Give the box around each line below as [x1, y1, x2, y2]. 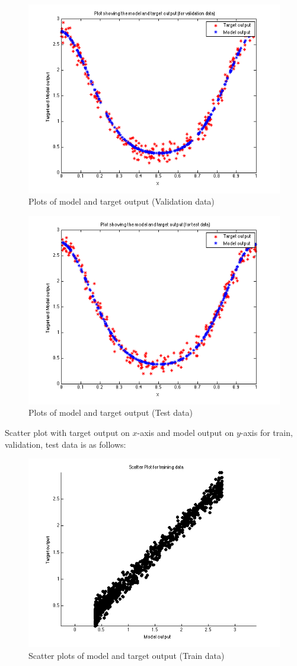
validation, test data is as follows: [5, 438, 126, 450]
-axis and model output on [137, 426, 234, 438]
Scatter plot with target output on [5, 426, 130, 438]
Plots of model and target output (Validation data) [28, 195, 215, 208]
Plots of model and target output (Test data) [28, 406, 193, 419]
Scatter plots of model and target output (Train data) [28, 649, 225, 661]
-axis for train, [240, 426, 293, 438]
